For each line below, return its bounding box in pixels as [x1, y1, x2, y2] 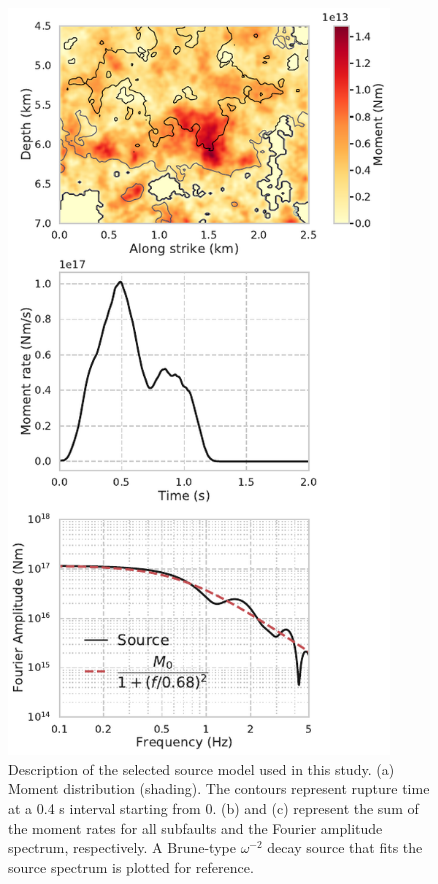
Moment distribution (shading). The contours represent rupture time [8, 778, 430, 799]
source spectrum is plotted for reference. [8, 856, 254, 877]
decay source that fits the [267, 837, 423, 858]
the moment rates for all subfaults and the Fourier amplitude [8, 817, 383, 838]
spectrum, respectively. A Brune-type [8, 837, 236, 858]
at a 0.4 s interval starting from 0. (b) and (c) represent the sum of [8, 797, 419, 818]
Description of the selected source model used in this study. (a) [8, 758, 395, 779]
